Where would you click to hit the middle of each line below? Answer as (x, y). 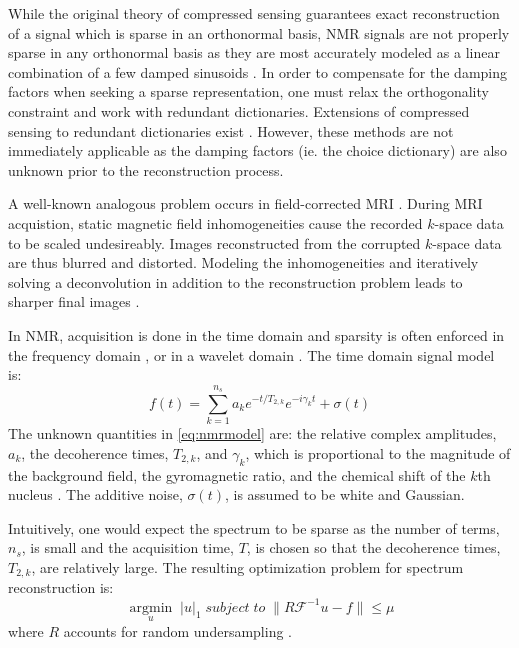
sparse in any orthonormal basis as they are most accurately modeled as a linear (254, 52)
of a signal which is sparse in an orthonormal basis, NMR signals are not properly (259, 32)
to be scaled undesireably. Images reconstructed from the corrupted (214, 242)
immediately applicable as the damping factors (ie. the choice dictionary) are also (257, 150)
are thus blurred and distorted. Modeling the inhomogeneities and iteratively (243, 262)
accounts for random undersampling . (177, 630)
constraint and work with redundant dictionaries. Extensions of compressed (239, 110)
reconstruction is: (61, 587)
